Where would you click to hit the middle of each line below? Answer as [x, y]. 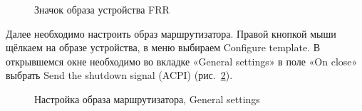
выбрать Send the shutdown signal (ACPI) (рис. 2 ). [119, 75]
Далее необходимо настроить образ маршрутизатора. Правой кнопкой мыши [171, 33]
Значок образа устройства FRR [102, 9]
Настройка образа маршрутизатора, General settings [147, 99]
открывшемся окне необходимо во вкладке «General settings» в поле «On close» [182, 61]
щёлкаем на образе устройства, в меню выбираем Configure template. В [163, 47]
